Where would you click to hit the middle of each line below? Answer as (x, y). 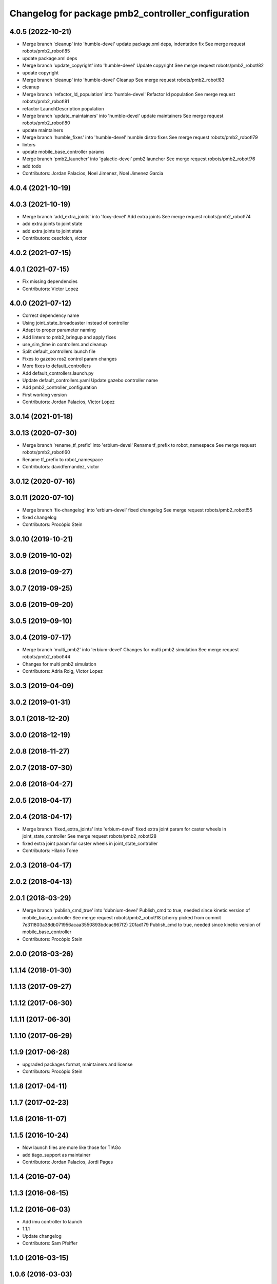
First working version (45, 394)
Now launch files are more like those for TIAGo (72, 1147)
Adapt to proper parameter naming (59, 330)
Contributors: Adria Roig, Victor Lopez (63, 671)
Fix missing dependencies (50, 281)
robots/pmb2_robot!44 (46, 657)
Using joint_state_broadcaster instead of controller (76, 323)
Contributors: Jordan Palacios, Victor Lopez (68, 402)
